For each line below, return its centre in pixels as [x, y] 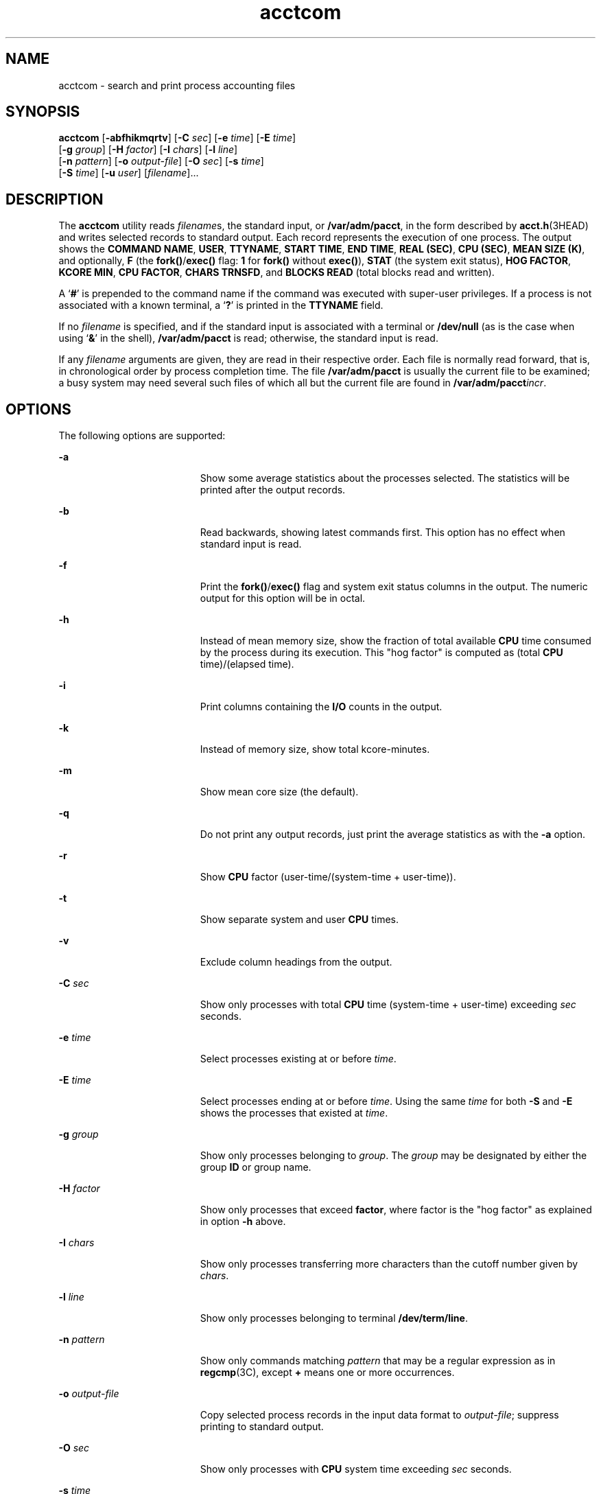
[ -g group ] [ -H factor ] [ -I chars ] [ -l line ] [148, 150]
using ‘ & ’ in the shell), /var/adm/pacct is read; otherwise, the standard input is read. [248, 338]
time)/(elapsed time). [247, 664]
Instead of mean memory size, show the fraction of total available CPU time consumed [396, 641]
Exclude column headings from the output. [296, 962]
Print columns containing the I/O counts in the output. [321, 707]
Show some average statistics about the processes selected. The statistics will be [385, 478]
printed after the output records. [273, 490]
